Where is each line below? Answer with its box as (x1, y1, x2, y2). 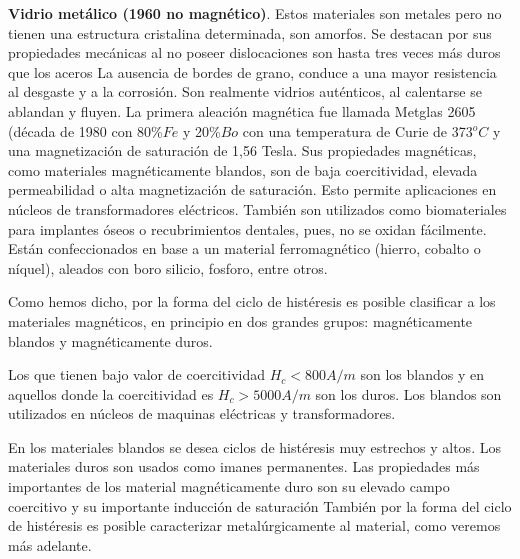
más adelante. (8, 534, 92, 555)
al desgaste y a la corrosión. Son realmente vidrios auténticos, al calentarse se (8, 81, 482, 102)
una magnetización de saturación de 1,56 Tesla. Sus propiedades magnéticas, (8, 140, 477, 161)
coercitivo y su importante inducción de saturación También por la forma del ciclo (8, 495, 512, 516)
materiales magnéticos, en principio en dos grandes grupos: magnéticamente (8, 310, 473, 331)
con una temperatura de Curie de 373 (242, 120, 473, 141)
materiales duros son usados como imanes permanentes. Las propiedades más (8, 456, 480, 477)
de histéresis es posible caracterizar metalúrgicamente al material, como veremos (8, 515, 501, 536)
